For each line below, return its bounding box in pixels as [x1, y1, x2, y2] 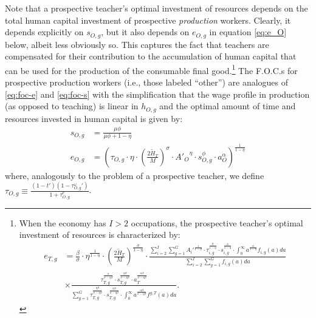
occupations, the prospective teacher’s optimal [131, 216, 303, 229]
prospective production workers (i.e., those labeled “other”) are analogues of [5, 76, 289, 89]
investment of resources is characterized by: [19, 228, 180, 241]
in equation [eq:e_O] [209, 25, 287, 38]
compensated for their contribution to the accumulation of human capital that [5, 50, 297, 63]
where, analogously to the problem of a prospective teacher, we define [5, 169, 264, 181]
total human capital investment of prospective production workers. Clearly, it [5, 13, 291, 26]
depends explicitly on [5, 25, 84, 38]
